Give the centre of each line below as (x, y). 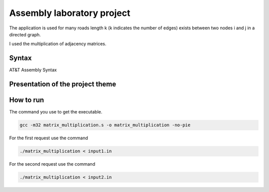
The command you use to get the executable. (56, 112)
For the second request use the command (52, 164)
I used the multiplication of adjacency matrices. (58, 44)
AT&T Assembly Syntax (33, 70)
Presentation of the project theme (63, 84)
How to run (27, 100)
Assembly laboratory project (70, 13)
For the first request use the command (49, 138)
